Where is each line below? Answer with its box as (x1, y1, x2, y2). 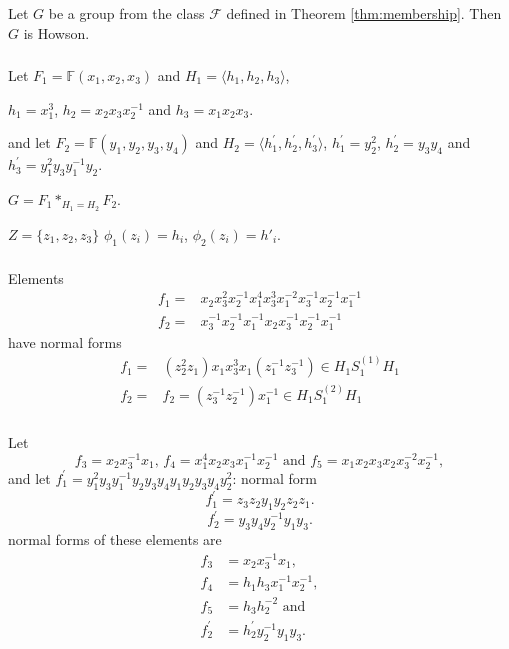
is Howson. (23, 22, 90, 43)
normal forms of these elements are (8, 529, 222, 550)
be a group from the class (48, 2, 205, 23)
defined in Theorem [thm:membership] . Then (226, 2, 502, 23)
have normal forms (8, 331, 122, 352)
